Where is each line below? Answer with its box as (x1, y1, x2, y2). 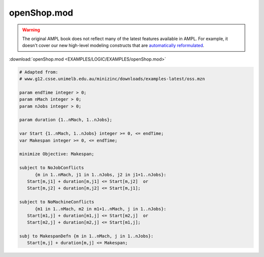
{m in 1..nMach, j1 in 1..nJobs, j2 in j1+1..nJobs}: (35, 171, 167, 177)
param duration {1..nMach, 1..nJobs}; (19, 117, 112, 123)
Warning (22, 27, 40, 33)
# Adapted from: (19, 69, 59, 75)
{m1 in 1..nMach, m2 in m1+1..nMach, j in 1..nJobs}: (35, 206, 167, 212)
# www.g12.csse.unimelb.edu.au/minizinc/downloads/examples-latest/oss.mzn (19, 76, 205, 82)
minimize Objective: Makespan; (19, 151, 95, 157)
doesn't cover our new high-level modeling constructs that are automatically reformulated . (22, 43, 205, 48)
